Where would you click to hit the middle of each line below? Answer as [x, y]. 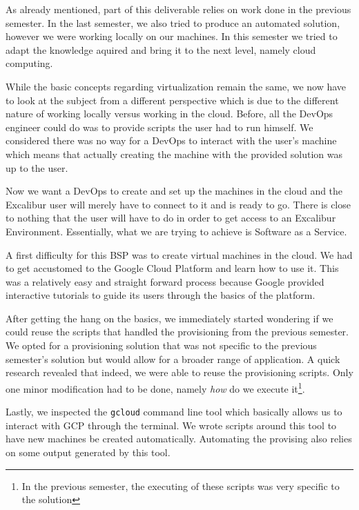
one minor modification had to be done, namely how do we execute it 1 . [155, 387]
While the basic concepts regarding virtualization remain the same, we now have [176, 86]
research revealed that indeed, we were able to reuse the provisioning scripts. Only [179, 372]
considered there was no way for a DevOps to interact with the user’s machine [171, 140]
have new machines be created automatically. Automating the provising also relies [179, 439]
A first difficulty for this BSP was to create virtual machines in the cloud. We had [179, 254]
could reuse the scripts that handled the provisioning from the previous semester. [177, 332]
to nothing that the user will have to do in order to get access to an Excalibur [171, 218]
